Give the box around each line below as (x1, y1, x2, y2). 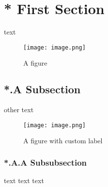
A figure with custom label (23, 136, 103, 146)
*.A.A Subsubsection (4, 156, 87, 168)
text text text (4, 175, 44, 186)
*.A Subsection (4, 82, 81, 97)
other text (4, 104, 34, 115)
